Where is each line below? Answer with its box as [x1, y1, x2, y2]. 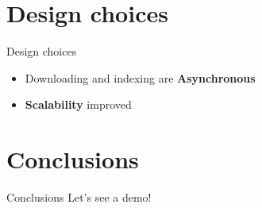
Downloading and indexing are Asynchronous [25, 69, 256, 86]
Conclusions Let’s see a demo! [6, 189, 152, 206]
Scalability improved [25, 96, 132, 113]
